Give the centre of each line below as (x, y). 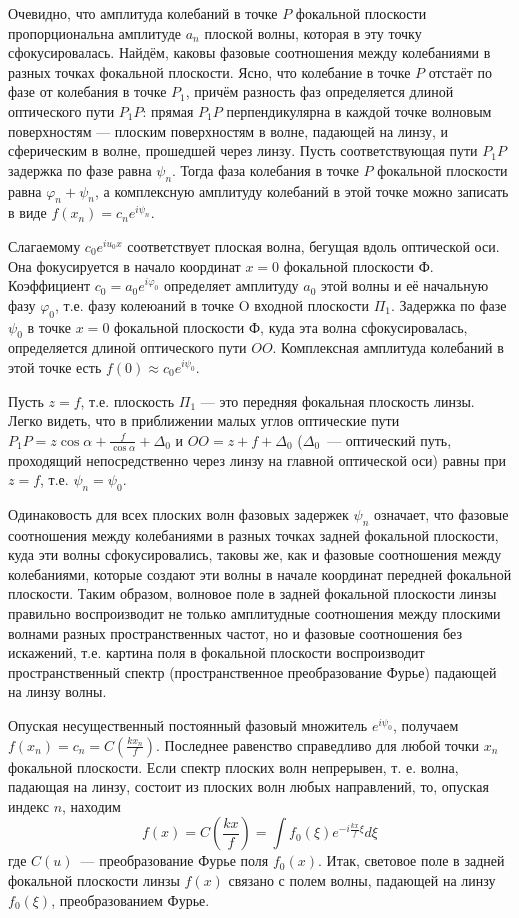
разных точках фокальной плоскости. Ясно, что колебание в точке (209, 71)
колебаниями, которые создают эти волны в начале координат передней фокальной (260, 573)
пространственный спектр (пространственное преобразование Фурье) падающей (252, 671)
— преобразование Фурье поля (174, 860)
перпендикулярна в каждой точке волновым (359, 110)
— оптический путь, (389, 439)
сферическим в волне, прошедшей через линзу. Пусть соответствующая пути (243, 150)
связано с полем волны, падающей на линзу (362, 880)
